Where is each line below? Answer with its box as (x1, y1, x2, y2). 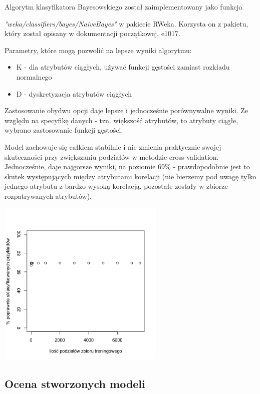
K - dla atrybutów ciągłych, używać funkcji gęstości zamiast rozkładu (16, 62, 230, 72)
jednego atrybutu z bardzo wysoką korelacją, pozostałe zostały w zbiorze (5, 181, 228, 191)
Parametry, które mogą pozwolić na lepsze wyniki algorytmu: (5, 45, 192, 55)
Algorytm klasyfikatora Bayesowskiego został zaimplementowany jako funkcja (5, 2, 242, 12)
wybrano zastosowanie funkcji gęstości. (5, 125, 123, 135)
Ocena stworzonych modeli (5, 375, 145, 391)
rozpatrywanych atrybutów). (5, 190, 92, 201)
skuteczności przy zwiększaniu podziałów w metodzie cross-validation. (5, 151, 219, 162)
